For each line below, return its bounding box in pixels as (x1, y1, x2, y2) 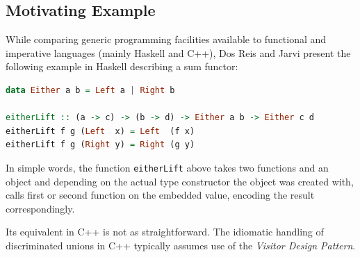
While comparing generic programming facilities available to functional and (6, 32, 327, 47)
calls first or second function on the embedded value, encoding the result (6, 188, 315, 202)
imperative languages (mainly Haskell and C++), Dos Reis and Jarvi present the (6, 45, 351, 60)
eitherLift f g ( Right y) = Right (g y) (6, 140, 195, 150)
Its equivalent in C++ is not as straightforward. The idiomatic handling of (6, 224, 324, 239)
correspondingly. (6, 201, 75, 215)
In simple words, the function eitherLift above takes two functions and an (6, 160, 329, 174)
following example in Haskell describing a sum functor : (6, 59, 238, 74)
